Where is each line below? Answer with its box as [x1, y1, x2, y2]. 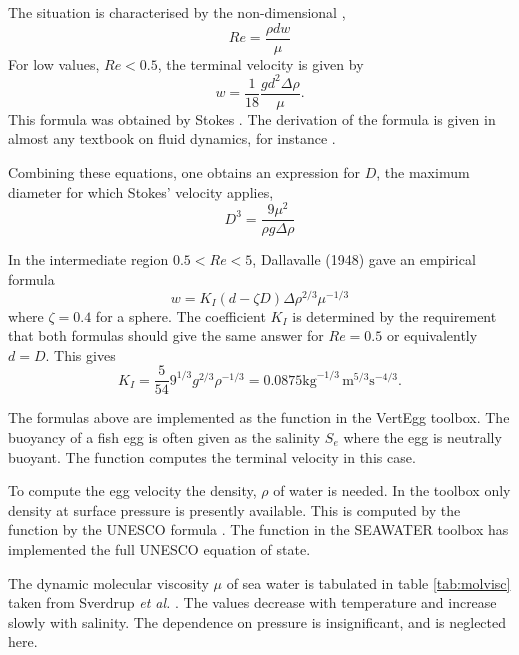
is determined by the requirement [292, 305, 497, 326]
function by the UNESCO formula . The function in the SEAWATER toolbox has [8, 519, 509, 540]
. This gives [45, 344, 116, 365]
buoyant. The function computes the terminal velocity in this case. [8, 446, 416, 467]
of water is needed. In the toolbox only [273, 480, 511, 501]
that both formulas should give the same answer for [8, 325, 324, 346]
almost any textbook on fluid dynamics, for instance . [8, 128, 336, 149]
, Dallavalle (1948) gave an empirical [252, 249, 476, 270]
